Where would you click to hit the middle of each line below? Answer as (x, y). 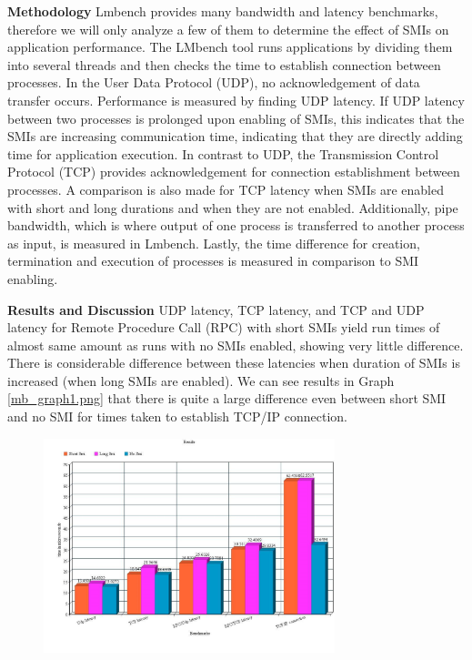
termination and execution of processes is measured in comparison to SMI (213, 261)
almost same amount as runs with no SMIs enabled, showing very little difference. (236, 345)
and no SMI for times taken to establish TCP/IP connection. (177, 416)
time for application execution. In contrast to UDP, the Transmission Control (223, 153)
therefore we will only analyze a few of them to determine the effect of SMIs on (228, 29)
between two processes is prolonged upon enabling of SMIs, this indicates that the (236, 118)
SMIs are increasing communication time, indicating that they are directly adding (235, 136)
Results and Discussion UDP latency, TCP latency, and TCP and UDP (216, 309)
